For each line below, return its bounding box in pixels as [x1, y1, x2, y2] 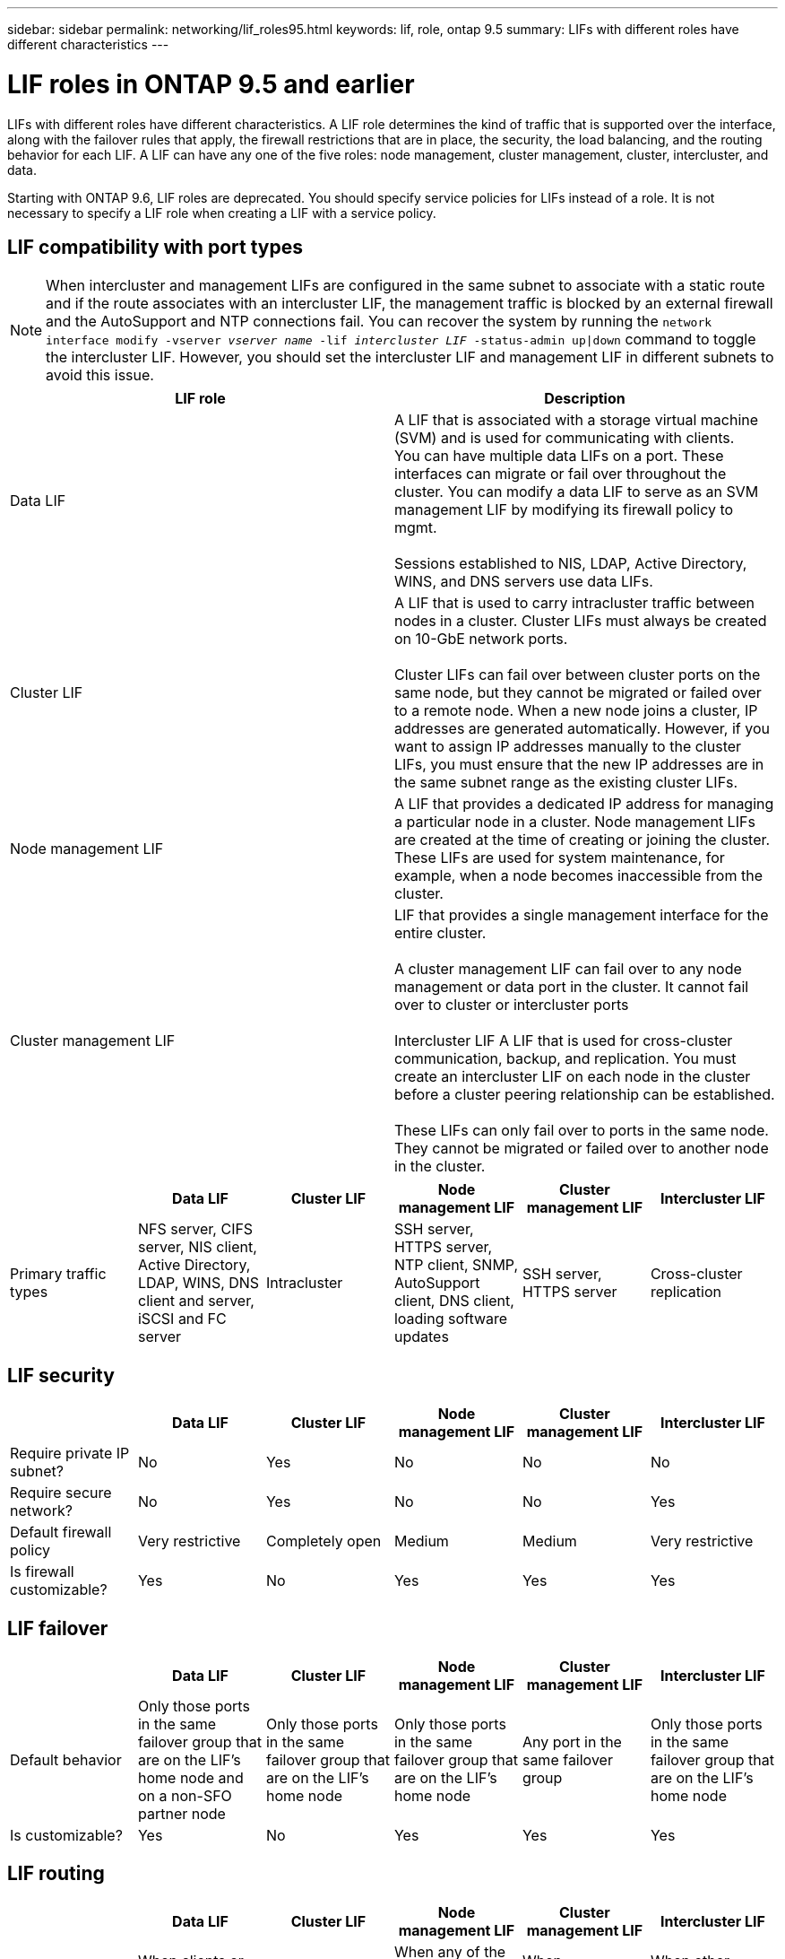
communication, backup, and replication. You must [394, 1049, 737, 1068]
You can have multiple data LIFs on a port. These [394, 447, 724, 466]
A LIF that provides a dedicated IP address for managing [394, 795, 774, 814]
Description [544, 389, 625, 408]
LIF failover [7, 1616, 108, 1640]
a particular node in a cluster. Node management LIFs [394, 813, 755, 831]
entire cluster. [394, 924, 487, 943]
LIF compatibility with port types [7, 235, 303, 258]
